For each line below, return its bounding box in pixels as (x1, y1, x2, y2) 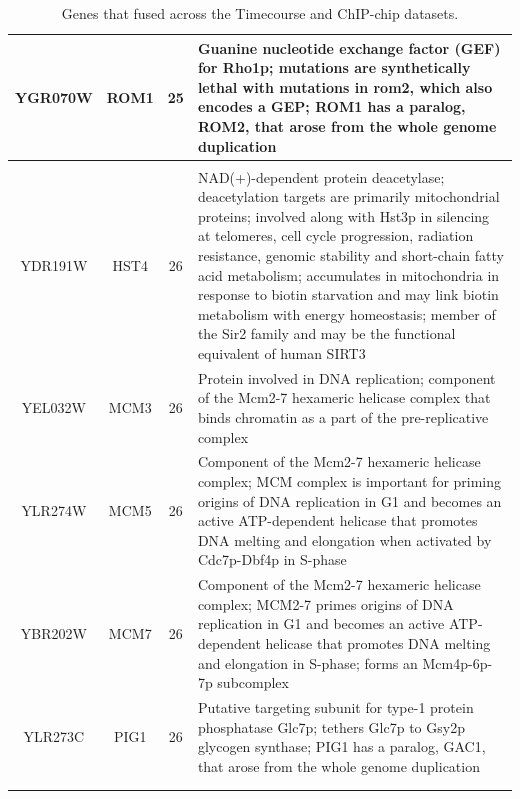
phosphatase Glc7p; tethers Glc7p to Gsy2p (197, 716, 465, 737)
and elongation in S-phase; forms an (197, 652, 418, 673)
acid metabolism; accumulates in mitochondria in (197, 264, 500, 285)
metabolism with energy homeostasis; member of (197, 303, 496, 324)
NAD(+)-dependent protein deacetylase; (197, 166, 445, 187)
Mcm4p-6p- (422, 652, 493, 673)
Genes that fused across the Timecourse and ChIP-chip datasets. (61, 3, 459, 23)
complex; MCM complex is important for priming (197, 471, 502, 492)
